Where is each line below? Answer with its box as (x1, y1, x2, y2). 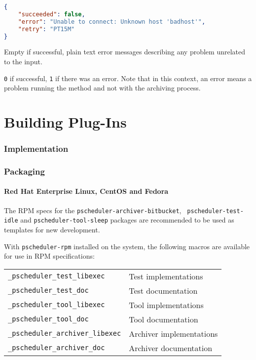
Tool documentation (129, 313, 198, 325)
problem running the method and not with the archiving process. (4, 83, 201, 93)
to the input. (4, 56, 42, 66)
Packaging (4, 165, 45, 177)
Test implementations (129, 270, 203, 282)
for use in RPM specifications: (4, 251, 95, 261)
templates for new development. (4, 224, 100, 234)
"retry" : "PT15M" (18, 25, 75, 33)
